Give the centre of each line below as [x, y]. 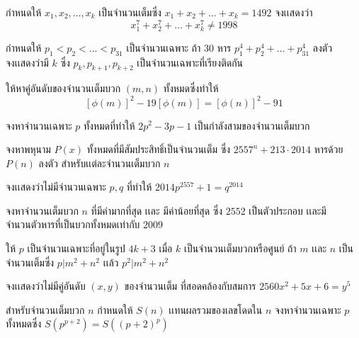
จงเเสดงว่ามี [27, 62]
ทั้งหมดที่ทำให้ [109, 125]
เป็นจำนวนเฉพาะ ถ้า [164, 47]
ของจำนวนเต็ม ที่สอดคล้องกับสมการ [190, 286]
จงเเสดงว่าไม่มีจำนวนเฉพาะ [56, 187]
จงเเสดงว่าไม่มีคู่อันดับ [46, 286]
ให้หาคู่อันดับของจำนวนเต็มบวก [63, 88]
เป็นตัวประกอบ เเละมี [287, 210]
